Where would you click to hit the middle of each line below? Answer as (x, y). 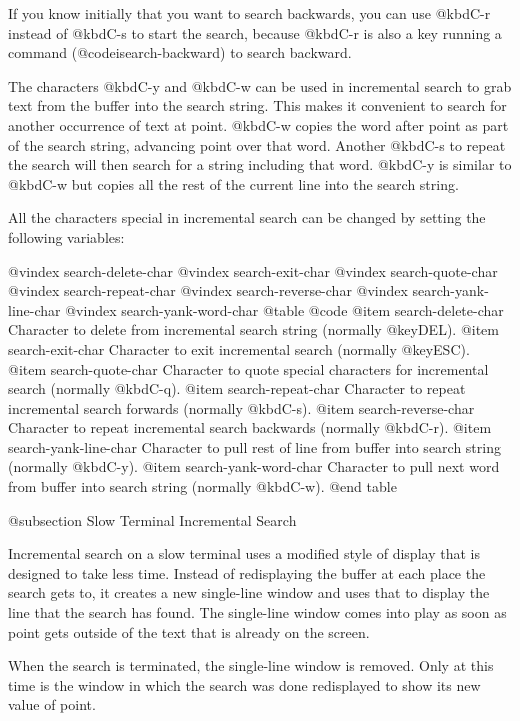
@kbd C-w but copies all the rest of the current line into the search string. (233, 183)
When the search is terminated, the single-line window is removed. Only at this (251, 665)
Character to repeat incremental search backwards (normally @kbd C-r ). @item (250, 427)
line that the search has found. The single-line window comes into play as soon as (257, 612)
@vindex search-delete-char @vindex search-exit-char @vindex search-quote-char (253, 270)
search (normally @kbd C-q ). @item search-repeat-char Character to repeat (237, 388)
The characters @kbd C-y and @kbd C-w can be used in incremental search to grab (260, 85)
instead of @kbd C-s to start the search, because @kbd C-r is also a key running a (255, 32)
